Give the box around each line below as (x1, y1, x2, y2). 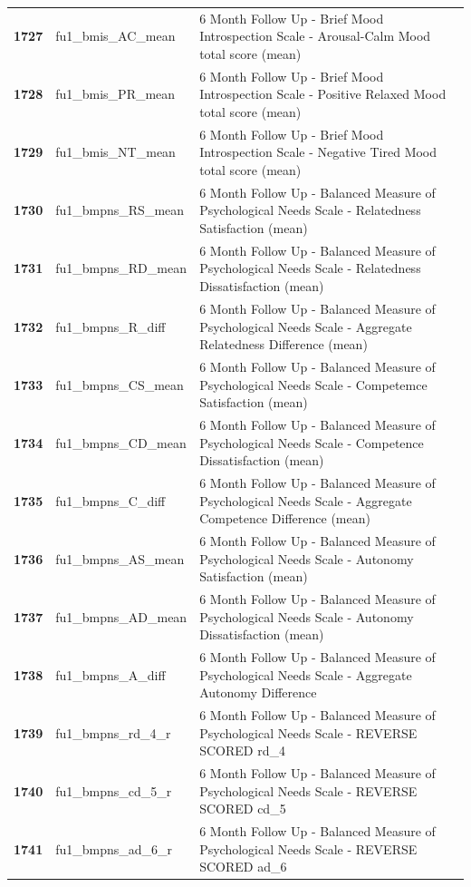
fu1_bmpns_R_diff (55, 317, 166, 336)
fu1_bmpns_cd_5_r (55, 781, 172, 800)
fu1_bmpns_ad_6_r (55, 839, 173, 858)
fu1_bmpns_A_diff (55, 665, 166, 684)
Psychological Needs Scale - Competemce (199, 375, 428, 394)
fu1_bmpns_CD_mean (55, 433, 187, 452)
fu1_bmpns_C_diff (55, 491, 166, 510)
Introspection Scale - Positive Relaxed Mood (199, 84, 447, 103)
